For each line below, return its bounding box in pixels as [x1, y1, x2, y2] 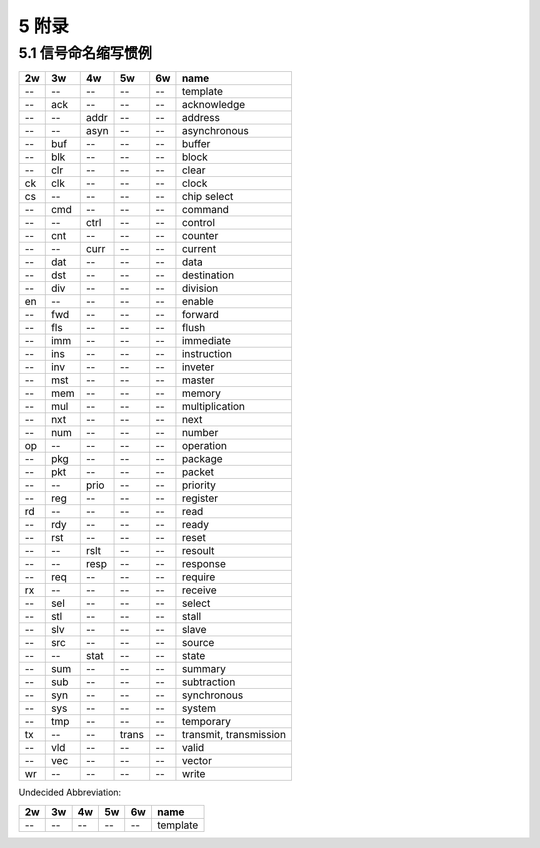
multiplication [181, 400, 245, 414]
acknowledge [181, 98, 246, 112]
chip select [181, 190, 234, 204]
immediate [181, 334, 232, 348]
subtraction [181, 675, 236, 689]
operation [181, 439, 228, 453]
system [181, 701, 217, 715]
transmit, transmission [181, 728, 287, 742]
